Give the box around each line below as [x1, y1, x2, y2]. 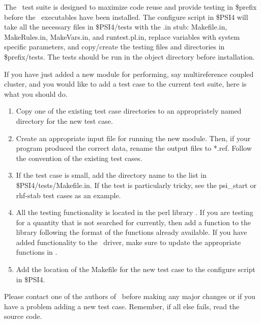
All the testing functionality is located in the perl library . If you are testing [16, 207, 253, 218]
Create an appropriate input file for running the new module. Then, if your [16, 132, 251, 143]
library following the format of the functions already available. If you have [16, 227, 247, 237]
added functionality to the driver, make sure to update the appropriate [16, 236, 241, 247]
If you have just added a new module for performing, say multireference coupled [4, 68, 254, 79]
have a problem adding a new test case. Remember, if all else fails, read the [4, 301, 240, 311]
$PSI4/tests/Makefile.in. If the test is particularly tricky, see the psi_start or [16, 179, 257, 190]
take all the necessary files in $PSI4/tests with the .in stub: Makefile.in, [4, 21, 227, 32]
